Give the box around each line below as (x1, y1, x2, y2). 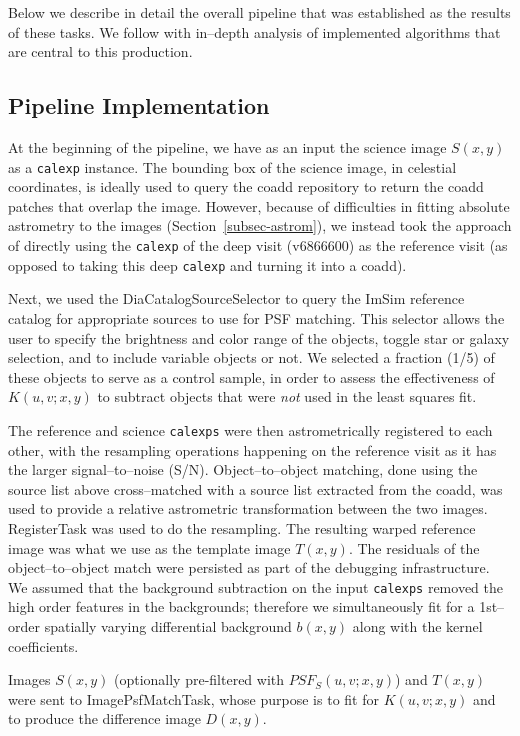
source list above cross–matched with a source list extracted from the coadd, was (8, 478, 503, 499)
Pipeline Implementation (8, 90, 270, 121)
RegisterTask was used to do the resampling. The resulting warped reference (8, 517, 476, 538)
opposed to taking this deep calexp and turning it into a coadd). (8, 254, 407, 275)
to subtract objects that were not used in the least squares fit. (97, 386, 477, 407)
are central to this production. (8, 41, 193, 62)
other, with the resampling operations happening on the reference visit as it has (8, 439, 497, 460)
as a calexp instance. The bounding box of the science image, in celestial (8, 156, 457, 177)
